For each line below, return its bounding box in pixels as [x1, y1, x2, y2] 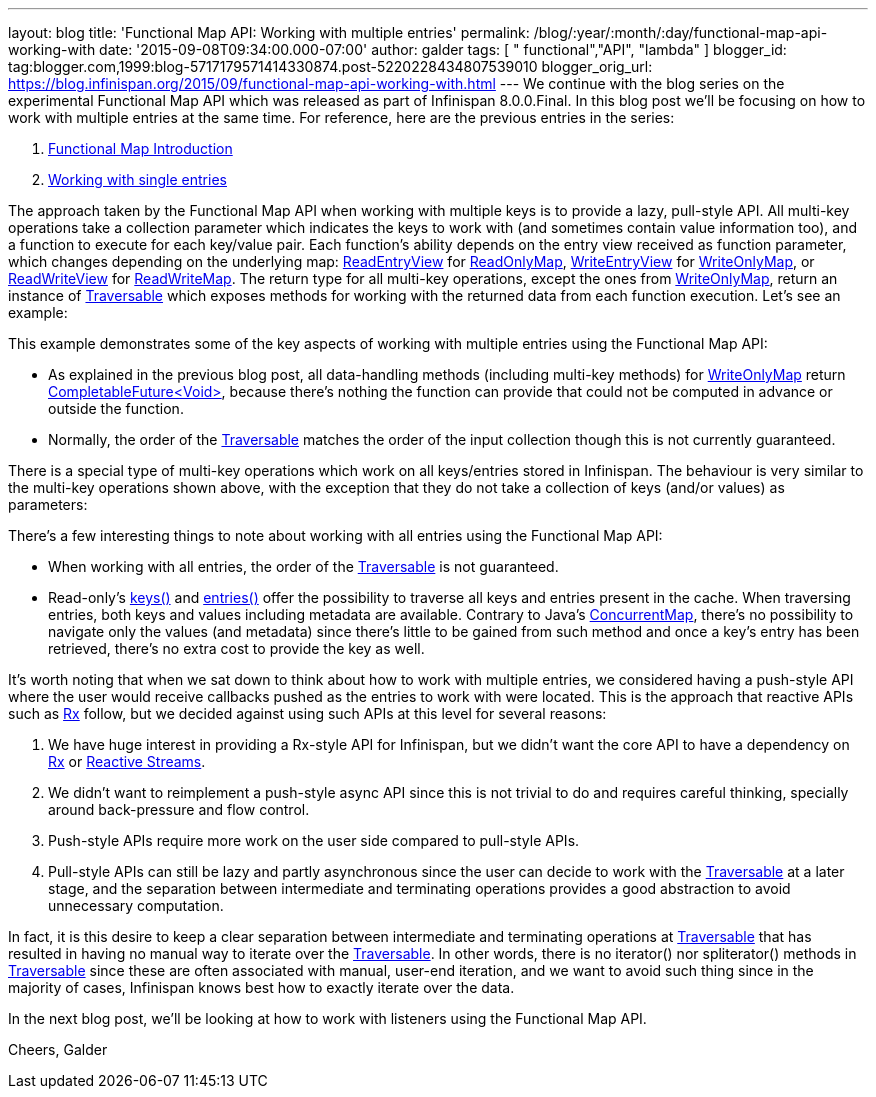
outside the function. [48, 400, 184, 417]
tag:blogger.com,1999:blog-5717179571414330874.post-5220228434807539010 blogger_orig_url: [8, 58, 653, 75]
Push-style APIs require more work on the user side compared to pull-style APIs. [48, 832, 580, 849]
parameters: [8, 496, 88, 513]
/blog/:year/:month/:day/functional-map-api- [533, 24, 828, 41]
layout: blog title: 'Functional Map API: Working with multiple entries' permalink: [8, 24, 530, 41]
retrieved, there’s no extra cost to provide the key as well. [48, 640, 425, 657]
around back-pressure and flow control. [48, 801, 310, 818]
